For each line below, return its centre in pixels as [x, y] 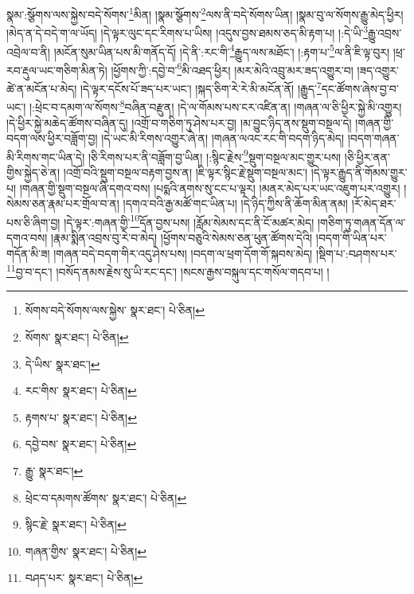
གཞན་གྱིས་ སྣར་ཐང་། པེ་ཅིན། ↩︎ [86, 551]
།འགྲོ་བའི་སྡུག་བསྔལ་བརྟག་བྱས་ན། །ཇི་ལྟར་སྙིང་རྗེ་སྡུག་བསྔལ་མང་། [186, 172]
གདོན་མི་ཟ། [28, 253]
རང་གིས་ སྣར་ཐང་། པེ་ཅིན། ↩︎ [81, 391]
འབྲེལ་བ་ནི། [28, 51]
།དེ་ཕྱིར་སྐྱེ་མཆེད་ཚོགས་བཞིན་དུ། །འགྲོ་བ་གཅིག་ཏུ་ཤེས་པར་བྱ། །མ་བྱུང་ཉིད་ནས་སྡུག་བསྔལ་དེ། [179, 122]
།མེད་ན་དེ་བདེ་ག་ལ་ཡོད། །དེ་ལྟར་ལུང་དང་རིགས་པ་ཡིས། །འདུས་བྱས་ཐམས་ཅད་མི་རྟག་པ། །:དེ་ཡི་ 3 [187, 31]
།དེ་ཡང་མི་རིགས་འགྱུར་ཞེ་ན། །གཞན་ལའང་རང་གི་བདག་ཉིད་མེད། [223, 138]
